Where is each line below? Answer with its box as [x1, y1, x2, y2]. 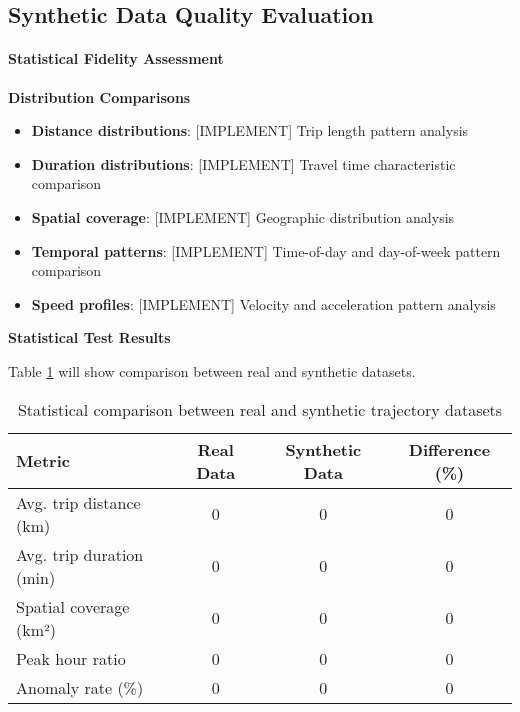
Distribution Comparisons [8, 86, 191, 107]
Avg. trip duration [16, 542, 144, 566]
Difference [408, 437, 491, 461]
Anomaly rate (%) [16, 675, 144, 699]
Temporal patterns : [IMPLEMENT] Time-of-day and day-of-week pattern [31, 240, 501, 261]
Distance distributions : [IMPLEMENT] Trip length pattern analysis [31, 120, 469, 141]
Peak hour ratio [16, 646, 126, 670]
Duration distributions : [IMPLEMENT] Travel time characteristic [31, 153, 456, 174]
